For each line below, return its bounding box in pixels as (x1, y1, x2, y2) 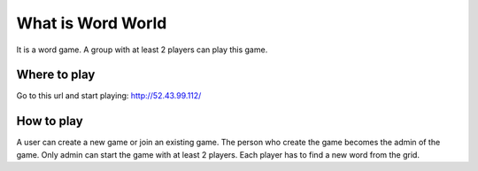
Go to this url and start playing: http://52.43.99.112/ (16, 90, 202, 101)
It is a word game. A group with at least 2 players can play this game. (16, 44, 268, 55)
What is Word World (16, 13, 167, 33)
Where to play (16, 67, 96, 82)
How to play (16, 113, 83, 128)
